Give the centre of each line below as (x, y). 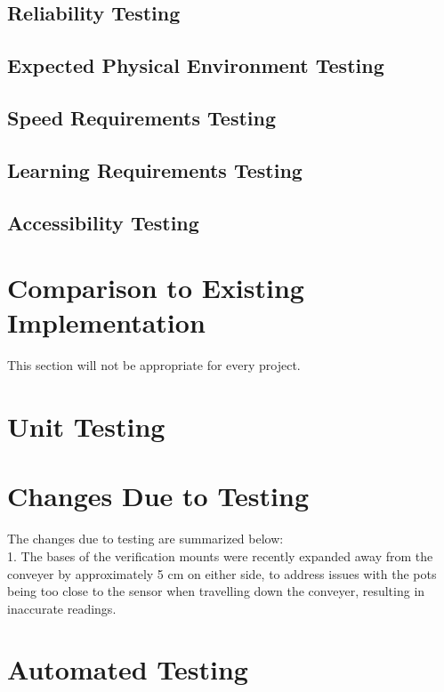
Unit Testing (86, 426)
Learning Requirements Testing (155, 169)
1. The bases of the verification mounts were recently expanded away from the (220, 555)
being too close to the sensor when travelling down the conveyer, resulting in (216, 591)
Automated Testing (128, 669)
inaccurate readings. (62, 608)
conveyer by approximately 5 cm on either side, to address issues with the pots (222, 573)
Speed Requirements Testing (142, 117)
